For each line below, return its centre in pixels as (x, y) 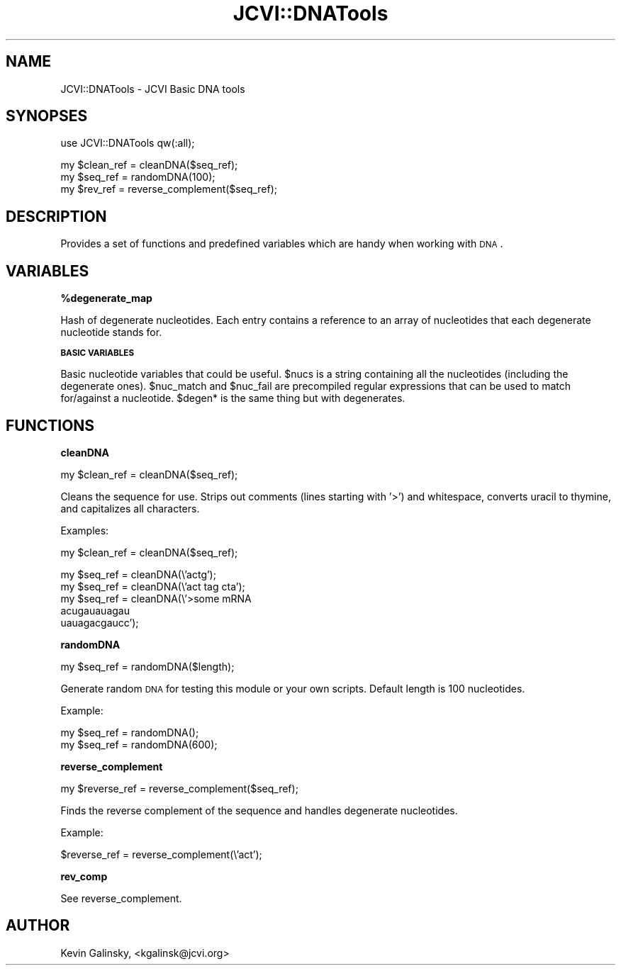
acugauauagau (95, 610)
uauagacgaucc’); (100, 622)
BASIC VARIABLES (97, 353)
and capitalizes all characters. (130, 508)
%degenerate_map (106, 298)
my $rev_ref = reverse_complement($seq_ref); (169, 189)
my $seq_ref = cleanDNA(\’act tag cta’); (153, 586)
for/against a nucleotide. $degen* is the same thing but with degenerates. (233, 398)
